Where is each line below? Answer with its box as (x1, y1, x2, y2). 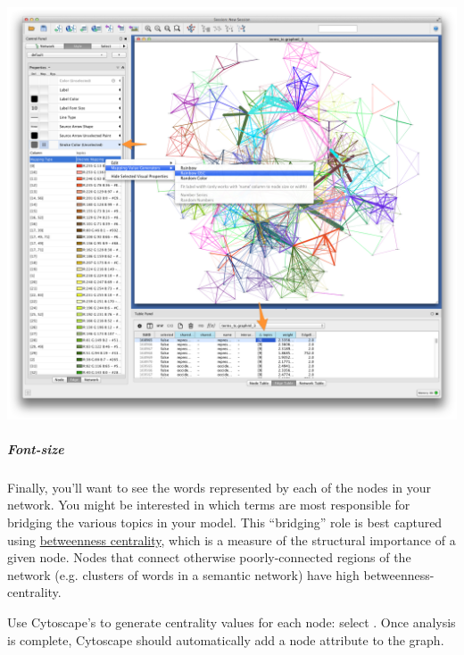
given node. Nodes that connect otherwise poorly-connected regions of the (7, 548, 411, 567)
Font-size (7, 439, 64, 458)
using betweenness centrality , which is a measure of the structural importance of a (7, 530, 456, 549)
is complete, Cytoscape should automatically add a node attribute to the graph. (7, 630, 444, 649)
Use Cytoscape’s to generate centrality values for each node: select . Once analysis (7, 612, 456, 631)
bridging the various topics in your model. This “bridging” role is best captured (7, 513, 443, 532)
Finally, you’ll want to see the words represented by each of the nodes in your (7, 477, 432, 496)
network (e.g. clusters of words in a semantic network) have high (7, 565, 360, 584)
